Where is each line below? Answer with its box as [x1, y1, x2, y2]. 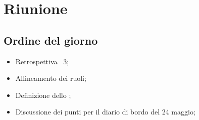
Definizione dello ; [15, 89, 71, 100]
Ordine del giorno [4, 32, 98, 48]
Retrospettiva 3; [15, 56, 69, 66]
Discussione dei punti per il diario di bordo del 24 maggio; [15, 106, 195, 117]
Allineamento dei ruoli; [15, 73, 86, 83]
